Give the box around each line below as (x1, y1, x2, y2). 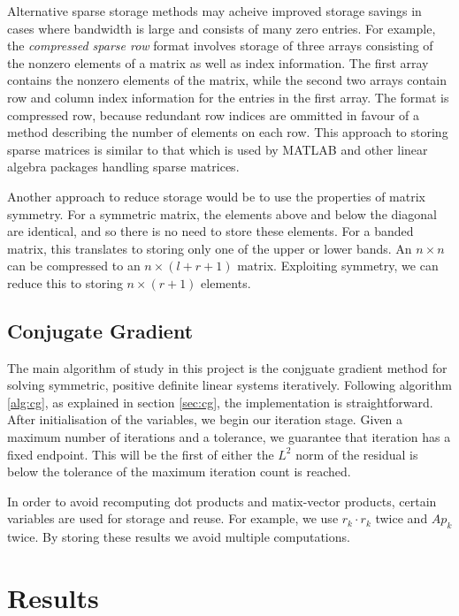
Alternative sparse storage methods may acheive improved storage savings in (7, 2, 422, 19)
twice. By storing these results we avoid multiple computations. (7, 528, 350, 546)
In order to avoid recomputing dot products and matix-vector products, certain (7, 491, 437, 510)
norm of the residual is (295, 445, 418, 463)
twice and (375, 509, 428, 528)
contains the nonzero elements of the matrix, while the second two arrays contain (7, 71, 448, 89)
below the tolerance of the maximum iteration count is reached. (7, 462, 351, 481)
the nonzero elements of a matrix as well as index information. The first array (7, 53, 429, 72)
